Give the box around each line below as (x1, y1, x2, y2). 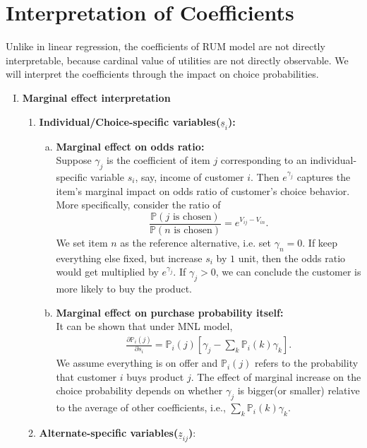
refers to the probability (255, 355, 359, 370)
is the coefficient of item (107, 153, 210, 167)
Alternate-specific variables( (39, 425, 179, 440)
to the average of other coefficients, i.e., (56, 400, 226, 415)
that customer (56, 369, 117, 384)
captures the (296, 169, 351, 184)
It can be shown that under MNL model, (56, 319, 233, 334)
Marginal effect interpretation (22, 90, 171, 105)
